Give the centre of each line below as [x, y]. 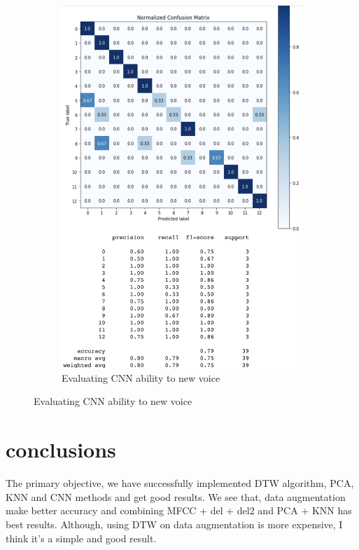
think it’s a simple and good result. [81, 538]
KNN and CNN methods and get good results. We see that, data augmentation [176, 496]
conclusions [61, 449]
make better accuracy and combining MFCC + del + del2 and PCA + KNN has [179, 510]
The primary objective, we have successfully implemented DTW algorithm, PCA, [180, 483]
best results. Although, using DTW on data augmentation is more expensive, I [174, 524]
